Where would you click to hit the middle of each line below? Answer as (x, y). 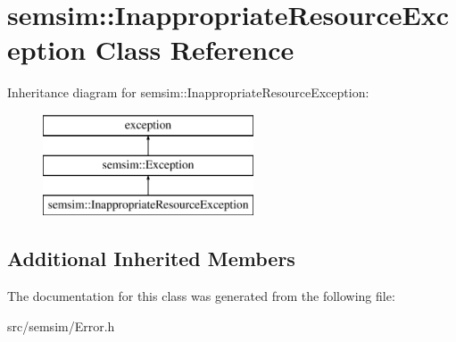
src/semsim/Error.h (61, 325)
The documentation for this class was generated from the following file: (201, 296)
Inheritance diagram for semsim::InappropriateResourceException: (188, 92)
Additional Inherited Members (151, 259)
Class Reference (195, 50)
